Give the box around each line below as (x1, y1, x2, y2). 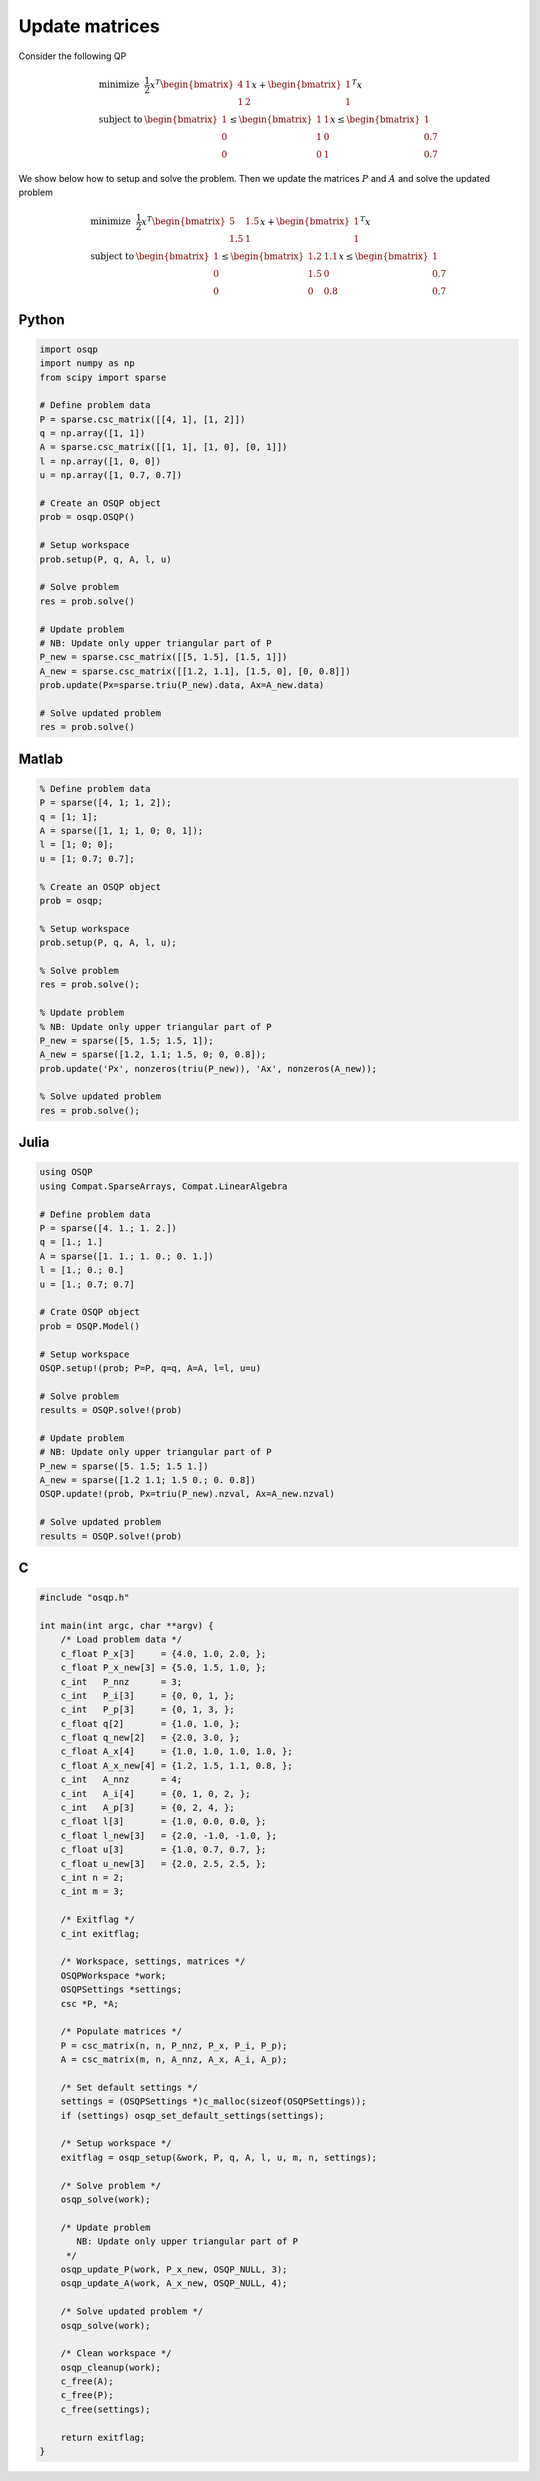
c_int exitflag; (60, 1928, 140, 1939)
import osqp (39, 343, 99, 355)
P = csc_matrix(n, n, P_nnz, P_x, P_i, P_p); (60, 2040, 288, 2051)
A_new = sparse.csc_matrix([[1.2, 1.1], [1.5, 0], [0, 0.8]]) (39, 665, 351, 677)
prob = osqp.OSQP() (39, 511, 135, 523)
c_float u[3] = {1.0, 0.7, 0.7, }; (60, 1844, 267, 1855)
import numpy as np (39, 358, 135, 369)
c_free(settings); (60, 2403, 151, 2415)
